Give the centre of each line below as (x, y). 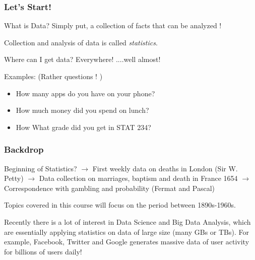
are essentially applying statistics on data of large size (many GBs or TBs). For (126, 232)
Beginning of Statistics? (41, 168)
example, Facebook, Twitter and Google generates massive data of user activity (127, 242)
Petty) (14, 178)
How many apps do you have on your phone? (85, 93)
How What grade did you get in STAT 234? (83, 127)
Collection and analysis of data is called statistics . (81, 42)
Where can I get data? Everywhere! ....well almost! (82, 59)
